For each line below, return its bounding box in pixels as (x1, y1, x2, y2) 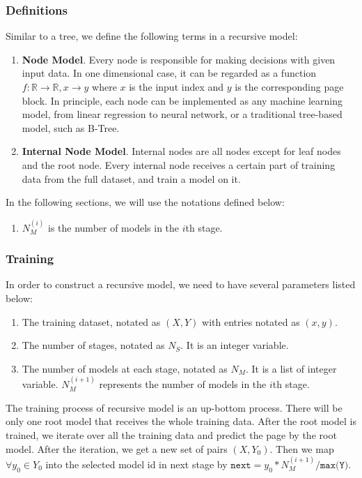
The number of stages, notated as (22, 338, 165, 352)
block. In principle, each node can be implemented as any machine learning (22, 93, 343, 107)
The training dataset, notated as (22, 314, 161, 329)
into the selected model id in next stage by (45, 456, 228, 471)
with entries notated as (202, 314, 300, 329)
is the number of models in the (48, 220, 180, 234)
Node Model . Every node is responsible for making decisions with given (22, 52, 336, 66)
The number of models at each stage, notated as (22, 361, 228, 375)
